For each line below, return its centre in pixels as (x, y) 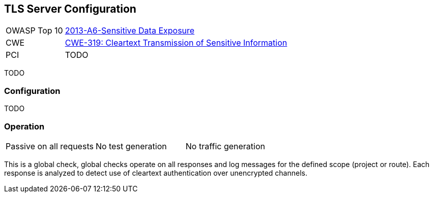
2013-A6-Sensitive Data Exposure (130, 31)
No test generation (131, 146)
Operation (24, 126)
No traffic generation (225, 146)
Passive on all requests (50, 146)
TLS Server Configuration (70, 9)
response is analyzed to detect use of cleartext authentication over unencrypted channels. (156, 173)
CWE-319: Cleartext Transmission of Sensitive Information (176, 43)
